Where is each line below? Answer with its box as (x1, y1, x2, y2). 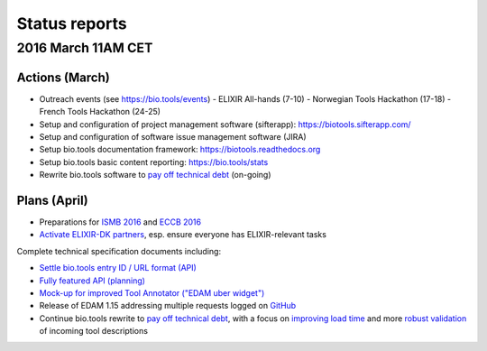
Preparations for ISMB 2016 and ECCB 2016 (39, 217, 202, 227)
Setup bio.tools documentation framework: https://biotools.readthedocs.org (39, 144, 321, 155)
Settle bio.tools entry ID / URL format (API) (39, 263, 198, 273)
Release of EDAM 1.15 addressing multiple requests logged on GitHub (39, 300, 297, 311)
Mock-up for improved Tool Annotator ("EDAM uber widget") (39, 287, 265, 298)
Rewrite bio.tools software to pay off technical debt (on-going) (39, 170, 271, 180)
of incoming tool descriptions (39, 326, 149, 337)
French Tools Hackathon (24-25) (39, 106, 161, 117)
